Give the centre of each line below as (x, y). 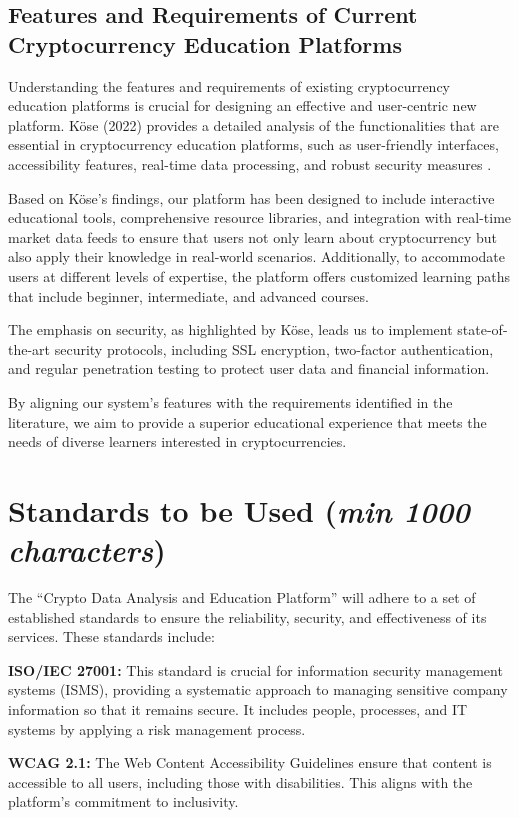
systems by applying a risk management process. (157, 728)
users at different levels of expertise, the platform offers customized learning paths (259, 275)
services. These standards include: (111, 636)
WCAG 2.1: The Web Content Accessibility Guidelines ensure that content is (250, 762)
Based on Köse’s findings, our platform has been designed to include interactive (251, 197)
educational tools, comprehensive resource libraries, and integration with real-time (260, 217)
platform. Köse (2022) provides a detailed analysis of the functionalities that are (253, 124)
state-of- (482, 329)
